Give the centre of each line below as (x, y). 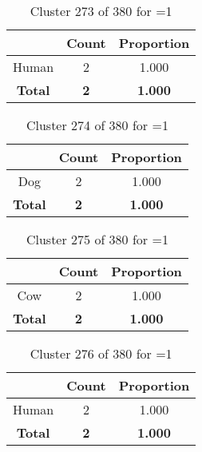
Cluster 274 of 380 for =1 (97, 125)
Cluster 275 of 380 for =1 (97, 239)
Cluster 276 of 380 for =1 (101, 353)
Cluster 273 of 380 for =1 (101, 11)
